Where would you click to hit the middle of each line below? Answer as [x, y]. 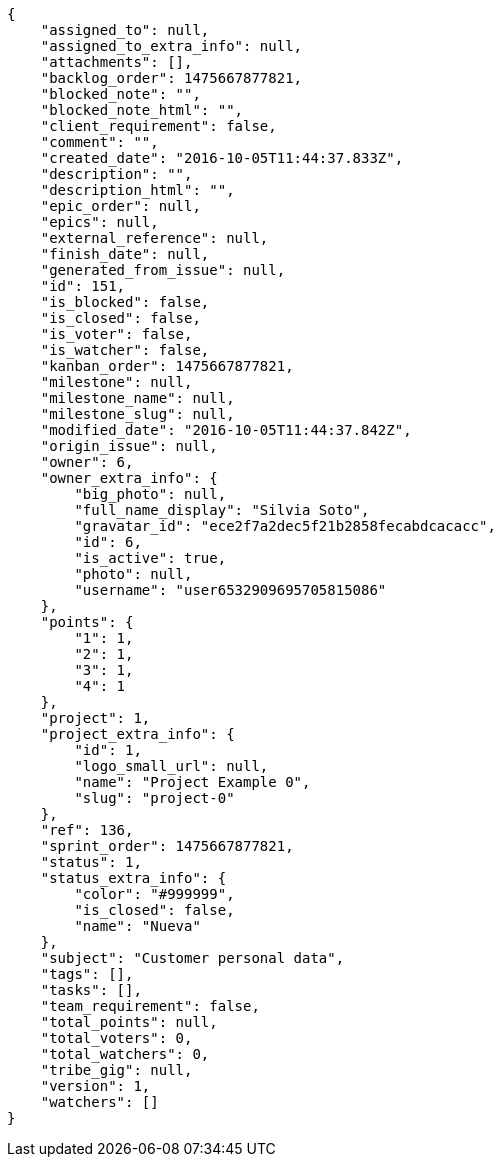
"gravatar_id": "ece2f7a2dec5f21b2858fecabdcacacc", [285, 526]
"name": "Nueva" [137, 926]
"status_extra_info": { [133, 878]
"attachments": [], [116, 62]
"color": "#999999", [154, 894]
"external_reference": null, [154, 238]
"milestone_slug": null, [137, 414]
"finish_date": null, [125, 254]
